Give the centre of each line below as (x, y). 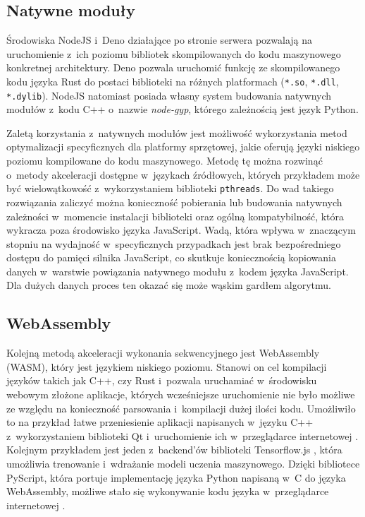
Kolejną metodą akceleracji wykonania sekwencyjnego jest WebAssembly (163, 353)
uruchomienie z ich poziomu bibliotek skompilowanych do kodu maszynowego (174, 53)
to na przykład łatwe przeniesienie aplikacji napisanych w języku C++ (160, 422)
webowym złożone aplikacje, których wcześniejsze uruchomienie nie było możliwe (181, 394)
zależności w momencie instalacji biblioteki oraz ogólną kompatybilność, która (175, 216)
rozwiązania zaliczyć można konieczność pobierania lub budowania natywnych (174, 202)
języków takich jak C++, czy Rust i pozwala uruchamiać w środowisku (162, 380)
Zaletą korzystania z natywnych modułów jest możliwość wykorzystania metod (177, 132)
